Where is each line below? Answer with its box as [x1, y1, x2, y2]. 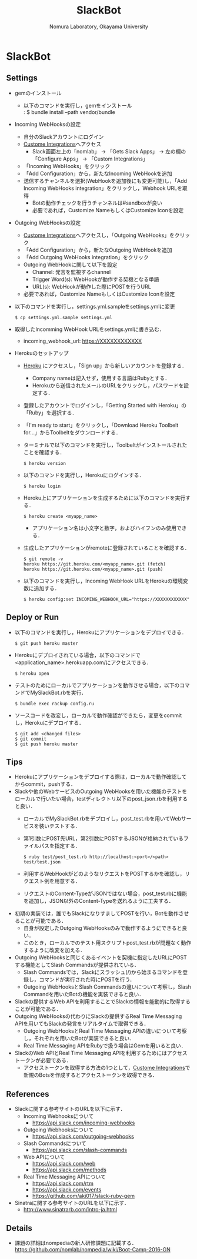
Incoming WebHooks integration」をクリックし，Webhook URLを [23, 185, 182, 192]
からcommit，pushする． [14, 781, 76, 788]
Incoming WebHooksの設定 [14, 120, 81, 128]
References [6, 1089, 49, 1099]
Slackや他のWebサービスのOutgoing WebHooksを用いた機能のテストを [14, 788, 188, 795]
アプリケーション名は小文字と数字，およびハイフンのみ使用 [32, 524, 177, 531]
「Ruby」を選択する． [23, 409, 78, 416]
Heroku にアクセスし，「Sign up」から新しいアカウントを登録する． [23, 362, 187, 369]
